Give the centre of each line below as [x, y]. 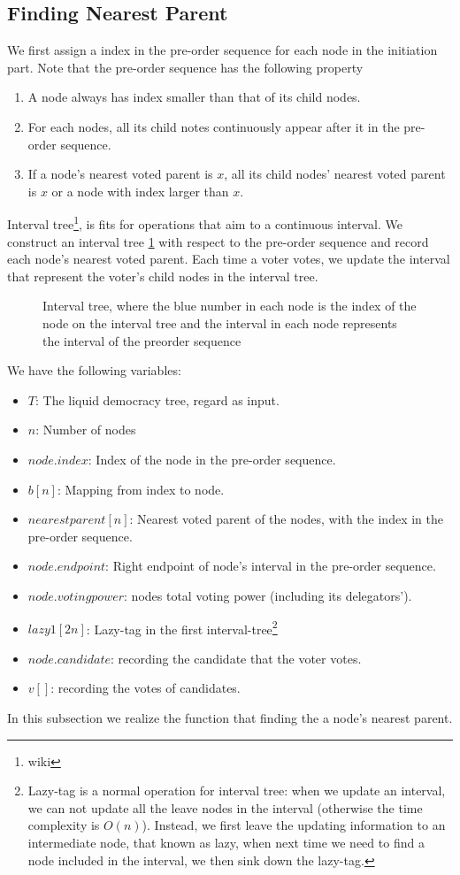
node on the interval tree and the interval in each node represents [220, 322]
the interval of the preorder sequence [142, 340]
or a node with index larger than [140, 191]
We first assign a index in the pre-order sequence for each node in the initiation [222, 50]
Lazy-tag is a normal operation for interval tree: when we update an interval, [237, 791]
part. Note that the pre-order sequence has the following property [185, 67]
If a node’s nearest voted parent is [120, 174]
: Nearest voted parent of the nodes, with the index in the [286, 519]
